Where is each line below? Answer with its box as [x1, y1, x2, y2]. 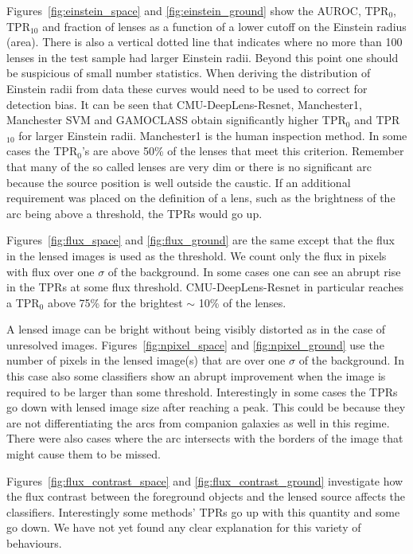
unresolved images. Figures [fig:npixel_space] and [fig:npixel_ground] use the [6, 336, 384, 353]
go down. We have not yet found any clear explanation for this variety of [6, 519, 361, 536]
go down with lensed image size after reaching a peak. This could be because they [6, 399, 406, 416]
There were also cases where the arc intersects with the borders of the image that [6, 430, 403, 447]
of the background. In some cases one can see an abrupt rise [107, 263, 401, 279]
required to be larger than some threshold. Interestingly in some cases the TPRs [6, 383, 398, 400]
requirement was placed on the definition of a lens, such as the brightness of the [6, 189, 395, 206]
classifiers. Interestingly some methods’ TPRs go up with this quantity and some [6, 503, 400, 520]
